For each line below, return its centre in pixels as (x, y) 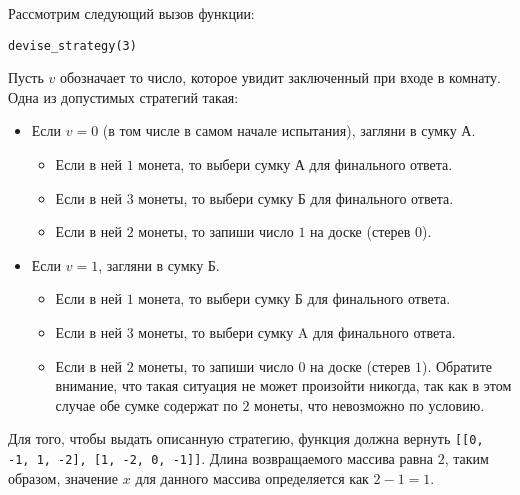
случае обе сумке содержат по (146, 404)
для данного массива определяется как (252, 477)
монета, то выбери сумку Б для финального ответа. (294, 298)
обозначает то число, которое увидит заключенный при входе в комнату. (280, 77)
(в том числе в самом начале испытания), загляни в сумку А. (289, 130)
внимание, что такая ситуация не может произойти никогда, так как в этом (283, 385)
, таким (466, 458)
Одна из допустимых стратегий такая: (123, 96)
